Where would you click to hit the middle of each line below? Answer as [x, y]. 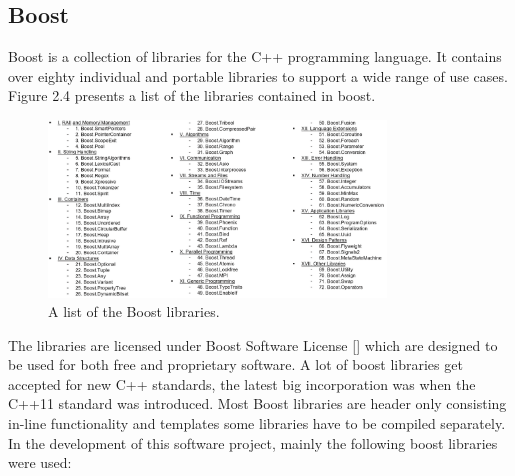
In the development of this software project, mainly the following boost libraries [253, 442]
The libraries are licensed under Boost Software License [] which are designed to [253, 344]
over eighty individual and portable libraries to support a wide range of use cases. [258, 75]
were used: [40, 462]
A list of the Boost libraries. [134, 311]
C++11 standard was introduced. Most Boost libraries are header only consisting [257, 403]
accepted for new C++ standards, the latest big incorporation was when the [242, 383]
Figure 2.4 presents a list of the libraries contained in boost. [192, 95]
